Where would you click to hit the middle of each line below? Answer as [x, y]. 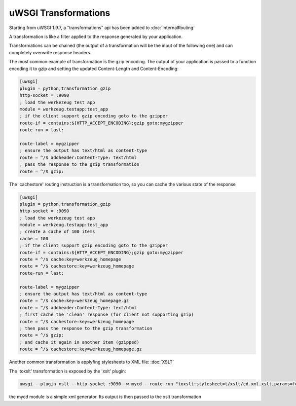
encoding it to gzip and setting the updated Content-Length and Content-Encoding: [94, 69]
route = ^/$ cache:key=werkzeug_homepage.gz [74, 301]
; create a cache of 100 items [57, 232]
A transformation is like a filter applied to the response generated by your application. [96, 37]
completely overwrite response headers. [50, 52]
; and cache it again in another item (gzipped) [79, 342]
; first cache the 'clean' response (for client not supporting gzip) [107, 315]
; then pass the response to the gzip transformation [86, 328]
